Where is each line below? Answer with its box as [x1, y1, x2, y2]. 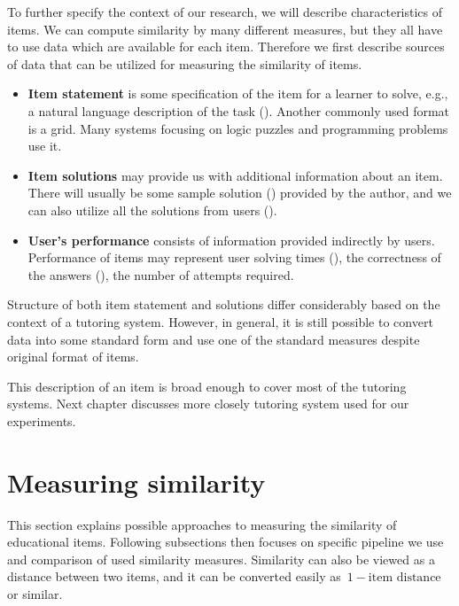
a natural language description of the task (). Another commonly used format [27, 101, 450, 120]
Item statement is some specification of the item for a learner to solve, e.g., [27, 84, 448, 103]
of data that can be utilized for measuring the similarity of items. [7, 54, 362, 73]
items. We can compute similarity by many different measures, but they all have [7, 19, 443, 38]
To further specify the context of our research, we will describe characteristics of [7, 3, 443, 20]
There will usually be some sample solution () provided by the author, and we [27, 183, 452, 202]
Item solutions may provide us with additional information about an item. [27, 166, 443, 184]
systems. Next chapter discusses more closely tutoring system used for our [7, 394, 409, 413]
